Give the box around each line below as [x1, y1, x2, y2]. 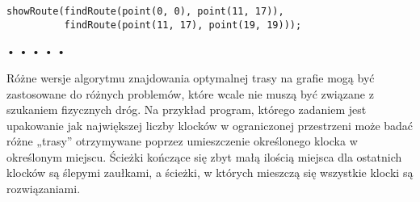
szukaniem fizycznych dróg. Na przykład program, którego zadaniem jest [6, 101, 367, 118]
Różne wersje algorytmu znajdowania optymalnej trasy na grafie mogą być [6, 69, 375, 86]
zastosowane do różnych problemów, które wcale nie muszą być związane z [6, 85, 374, 102]
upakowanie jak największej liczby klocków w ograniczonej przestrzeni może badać [6, 116, 414, 133]
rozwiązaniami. [6, 180, 81, 197]
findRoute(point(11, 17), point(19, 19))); [64, 19, 302, 31]
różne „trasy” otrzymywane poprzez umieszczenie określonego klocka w [6, 133, 358, 149]
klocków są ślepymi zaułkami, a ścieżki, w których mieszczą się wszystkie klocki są [6, 164, 414, 181]
